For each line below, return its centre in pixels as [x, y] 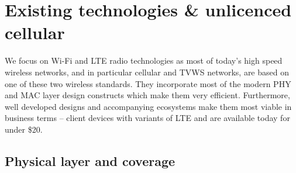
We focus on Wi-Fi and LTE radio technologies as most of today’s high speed [144, 60]
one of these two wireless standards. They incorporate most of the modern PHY [148, 83]
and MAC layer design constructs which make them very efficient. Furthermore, [147, 95]
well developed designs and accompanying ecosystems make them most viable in [148, 106]
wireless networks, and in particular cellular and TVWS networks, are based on [147, 72]
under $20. [24, 129]
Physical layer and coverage [90, 160]
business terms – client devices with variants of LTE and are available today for [147, 118]
